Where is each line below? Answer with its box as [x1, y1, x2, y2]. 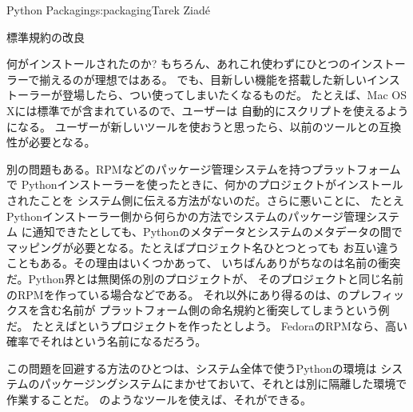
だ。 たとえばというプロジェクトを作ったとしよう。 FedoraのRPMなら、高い [6, 317, 407, 334]
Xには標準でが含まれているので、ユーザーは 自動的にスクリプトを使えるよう [6, 102, 409, 118]
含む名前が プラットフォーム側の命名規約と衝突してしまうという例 [39, 302, 390, 318]
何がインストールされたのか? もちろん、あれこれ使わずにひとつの [6, 55, 351, 72]
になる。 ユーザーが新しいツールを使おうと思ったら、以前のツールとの [6, 118, 379, 134]
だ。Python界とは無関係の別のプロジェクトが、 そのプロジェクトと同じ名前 [6, 270, 403, 286]
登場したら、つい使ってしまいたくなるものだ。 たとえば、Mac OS [62, 86, 407, 103]
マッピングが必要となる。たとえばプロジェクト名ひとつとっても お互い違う [6, 238, 399, 255]
